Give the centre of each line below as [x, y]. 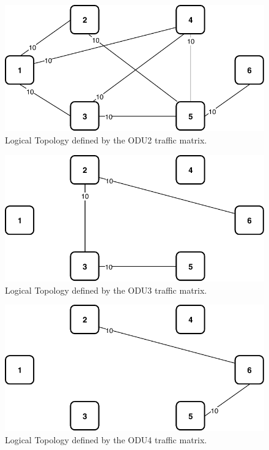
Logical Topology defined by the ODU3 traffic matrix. [106, 290]
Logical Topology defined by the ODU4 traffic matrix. [106, 440]
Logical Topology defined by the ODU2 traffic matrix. [106, 139]
